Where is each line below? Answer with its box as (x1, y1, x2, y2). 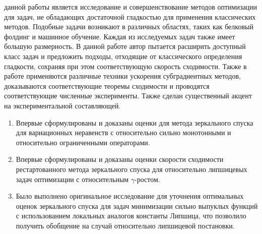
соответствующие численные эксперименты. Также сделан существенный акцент (4, 90, 252, 101)
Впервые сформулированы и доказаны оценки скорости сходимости (16, 154, 224, 164)
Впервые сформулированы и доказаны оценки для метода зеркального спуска (16, 117, 253, 128)
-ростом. (135, 173, 160, 184)
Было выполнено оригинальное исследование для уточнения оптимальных (16, 191, 244, 201)
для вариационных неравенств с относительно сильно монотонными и (16, 127, 231, 138)
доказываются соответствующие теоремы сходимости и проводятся (4, 80, 210, 91)
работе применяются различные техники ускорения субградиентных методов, (4, 71, 241, 81)
